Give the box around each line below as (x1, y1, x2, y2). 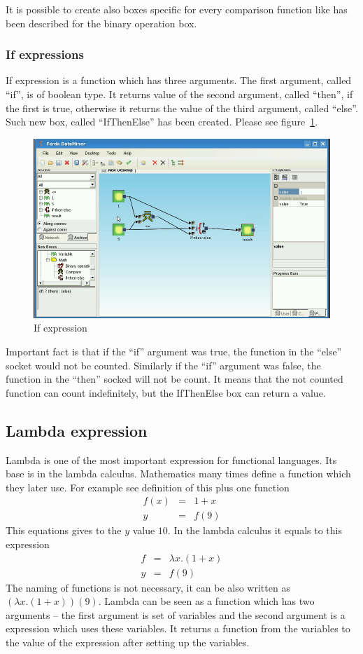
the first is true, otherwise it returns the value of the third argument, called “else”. (6, 100, 358, 115)
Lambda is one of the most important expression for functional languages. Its (6, 452, 337, 467)
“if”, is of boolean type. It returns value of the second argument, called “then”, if (6, 87, 353, 101)
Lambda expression (6, 419, 148, 441)
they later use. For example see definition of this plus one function (6, 479, 290, 494)
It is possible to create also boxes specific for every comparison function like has (6, 2, 348, 16)
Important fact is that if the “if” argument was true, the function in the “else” (6, 343, 342, 358)
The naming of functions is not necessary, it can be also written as (6, 580, 290, 594)
